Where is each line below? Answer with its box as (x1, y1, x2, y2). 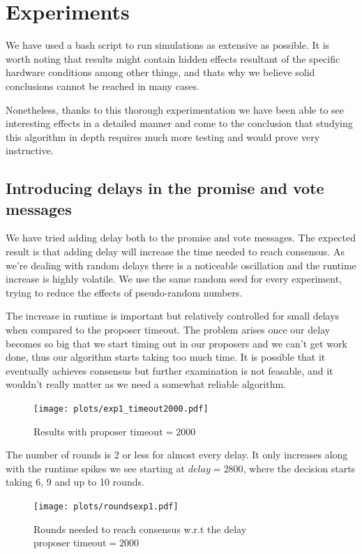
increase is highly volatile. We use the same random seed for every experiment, (6, 271, 342, 286)
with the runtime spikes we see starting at (6, 461, 186, 475)
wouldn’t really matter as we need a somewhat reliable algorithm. (6, 377, 287, 391)
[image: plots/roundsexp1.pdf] (33, 502, 179, 512)
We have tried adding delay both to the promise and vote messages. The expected (6, 230, 356, 245)
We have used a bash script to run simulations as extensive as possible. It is (6, 38, 330, 52)
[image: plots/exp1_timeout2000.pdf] (33, 404, 209, 414)
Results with (33, 424, 87, 438)
